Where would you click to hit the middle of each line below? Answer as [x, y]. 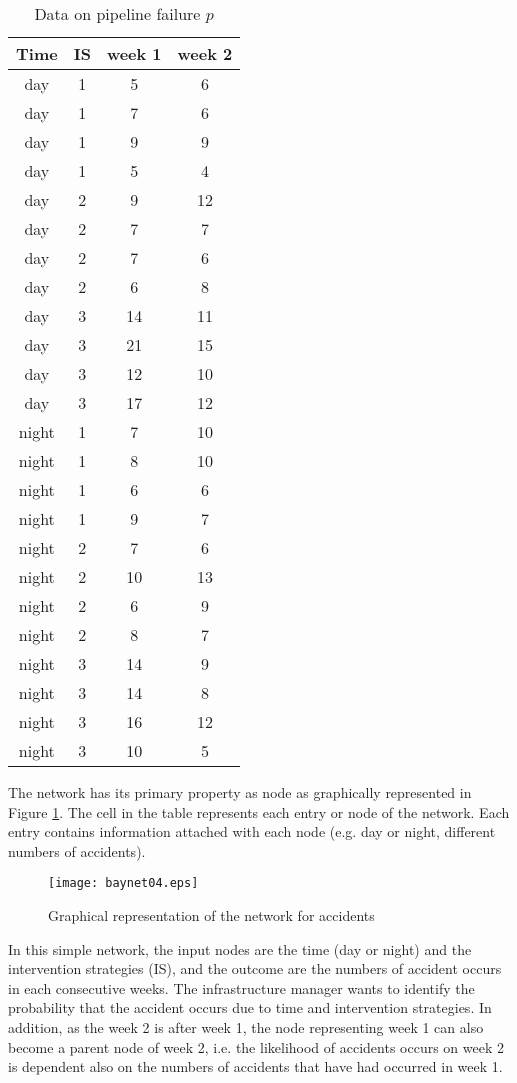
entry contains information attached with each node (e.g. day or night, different [252, 831]
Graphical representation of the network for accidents [211, 915]
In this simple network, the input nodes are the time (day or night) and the [240, 948]
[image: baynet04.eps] [123, 883]
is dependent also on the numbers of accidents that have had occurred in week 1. [255, 1066]
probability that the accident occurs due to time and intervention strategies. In [250, 1007]
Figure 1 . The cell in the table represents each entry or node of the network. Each [259, 811]
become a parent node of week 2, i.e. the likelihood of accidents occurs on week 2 [256, 1046]
